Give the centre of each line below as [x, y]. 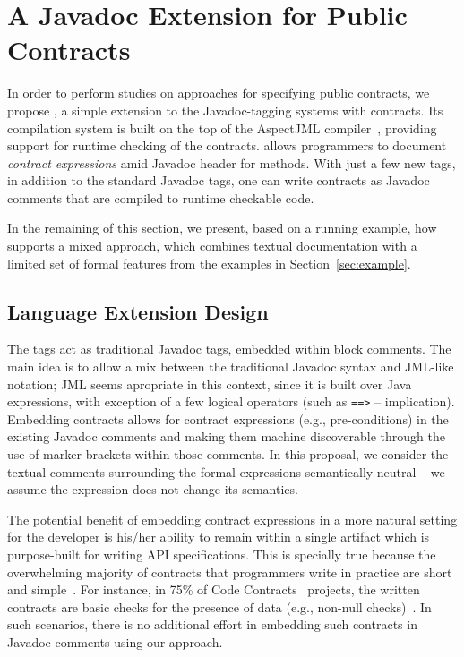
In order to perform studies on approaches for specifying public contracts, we [219, 93]
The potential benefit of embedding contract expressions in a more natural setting [232, 519]
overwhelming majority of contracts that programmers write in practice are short [230, 572]
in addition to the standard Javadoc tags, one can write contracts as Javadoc [219, 180]
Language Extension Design [138, 311]
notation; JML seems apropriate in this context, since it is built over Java [210, 384]
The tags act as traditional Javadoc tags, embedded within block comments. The [229, 349]
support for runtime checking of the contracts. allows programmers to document [227, 145]
